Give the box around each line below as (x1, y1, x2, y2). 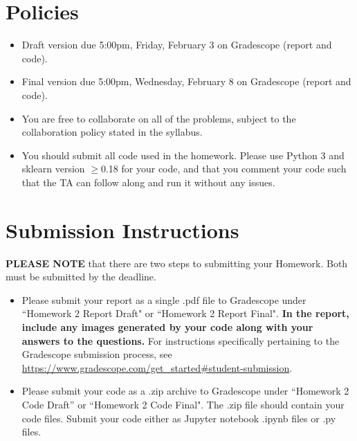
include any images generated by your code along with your (21, 319, 313, 334)
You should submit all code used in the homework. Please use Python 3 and (21, 147, 345, 162)
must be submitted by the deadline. (6, 269, 156, 284)
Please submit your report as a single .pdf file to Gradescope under (21, 292, 306, 307)
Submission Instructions (6, 215, 239, 244)
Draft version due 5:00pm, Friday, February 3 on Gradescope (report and (21, 37, 332, 52)
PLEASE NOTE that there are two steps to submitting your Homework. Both (6, 255, 348, 270)
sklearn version (21, 161, 85, 176)
